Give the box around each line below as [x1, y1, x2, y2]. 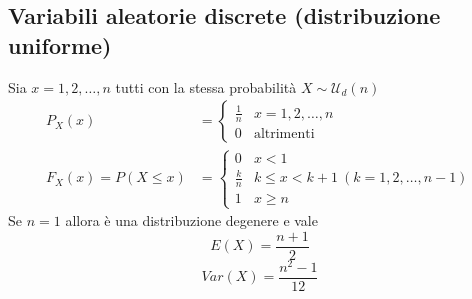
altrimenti [253, 127, 315, 142]
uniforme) [8, 29, 112, 60]
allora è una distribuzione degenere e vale [65, 210, 318, 231]
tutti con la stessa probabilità [115, 76, 297, 97]
